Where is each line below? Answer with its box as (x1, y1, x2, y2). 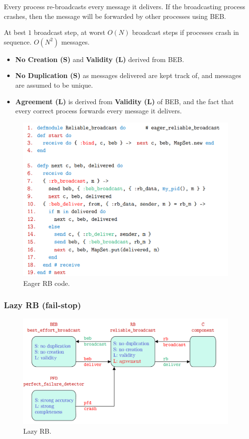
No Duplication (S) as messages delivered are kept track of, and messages (15, 70, 241, 80)
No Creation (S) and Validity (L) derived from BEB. (15, 54, 184, 64)
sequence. (4, 36, 32, 47)
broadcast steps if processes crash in (132, 27, 239, 37)
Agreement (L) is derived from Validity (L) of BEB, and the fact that (15, 96, 234, 106)
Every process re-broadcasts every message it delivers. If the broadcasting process (4, 1, 245, 11)
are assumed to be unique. (15, 79, 93, 90)
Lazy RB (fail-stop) (4, 298, 81, 311)
